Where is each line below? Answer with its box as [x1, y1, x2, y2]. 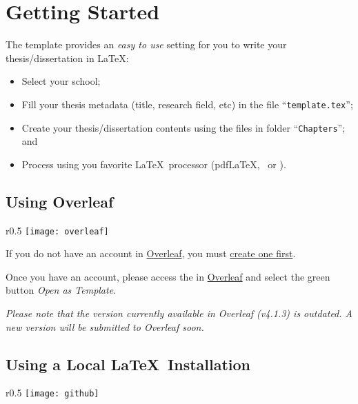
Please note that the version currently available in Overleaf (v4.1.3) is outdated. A [6, 306, 352, 321]
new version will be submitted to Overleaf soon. [6, 319, 204, 334]
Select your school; [21, 74, 101, 88]
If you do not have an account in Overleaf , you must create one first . [6, 246, 296, 261]
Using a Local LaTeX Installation [6, 353, 251, 374]
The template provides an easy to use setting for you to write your [6, 37, 287, 52]
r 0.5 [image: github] [6, 385, 99, 400]
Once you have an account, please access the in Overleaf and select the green [6, 269, 330, 283]
